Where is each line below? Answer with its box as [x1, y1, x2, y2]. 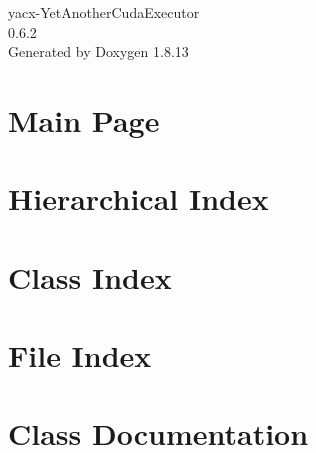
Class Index [8, 256, 172, 297]
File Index [8, 335, 152, 376]
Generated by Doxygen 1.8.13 [8, 41, 189, 62]
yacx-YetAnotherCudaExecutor [8, 2, 200, 22]
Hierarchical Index [8, 178, 269, 219]
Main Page [8, 99, 160, 140]
